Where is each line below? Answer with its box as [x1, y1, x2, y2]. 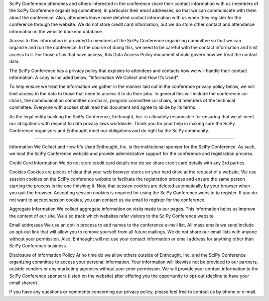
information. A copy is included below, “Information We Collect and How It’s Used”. [9, 75, 179, 80]
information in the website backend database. [9, 28, 103, 34]
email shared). [9, 280, 39, 286]
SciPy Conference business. [9, 243, 67, 249]
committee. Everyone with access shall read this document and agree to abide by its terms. [9, 104, 197, 110]
